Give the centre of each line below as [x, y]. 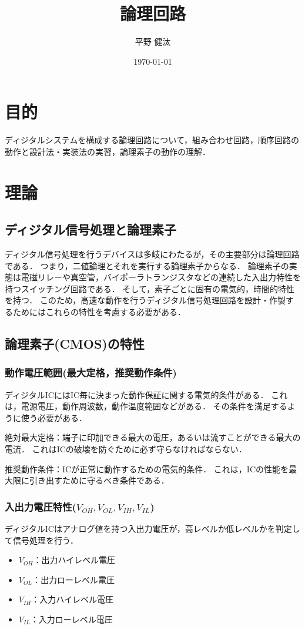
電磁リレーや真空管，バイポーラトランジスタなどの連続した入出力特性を [161, 277]
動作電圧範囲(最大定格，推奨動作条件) [91, 373]
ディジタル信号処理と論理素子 [91, 229]
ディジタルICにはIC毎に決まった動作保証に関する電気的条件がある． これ [146, 394]
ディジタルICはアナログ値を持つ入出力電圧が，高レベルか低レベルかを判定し [152, 528]
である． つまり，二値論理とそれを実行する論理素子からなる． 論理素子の [147, 265]
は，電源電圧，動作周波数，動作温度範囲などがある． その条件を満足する [146, 406]
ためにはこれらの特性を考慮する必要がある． [99, 311]
